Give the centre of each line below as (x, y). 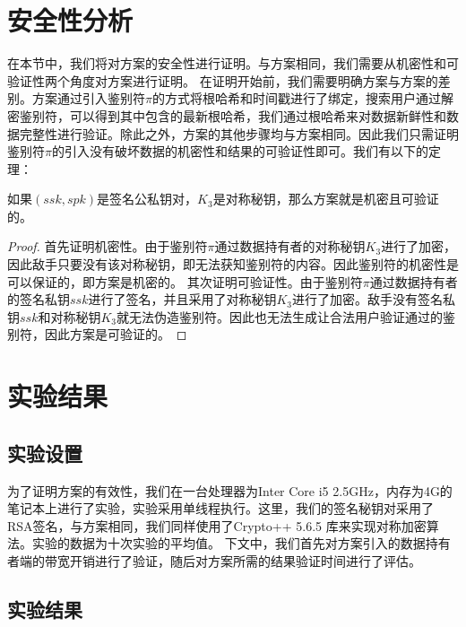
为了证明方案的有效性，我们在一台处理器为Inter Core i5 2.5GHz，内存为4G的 (230, 490)
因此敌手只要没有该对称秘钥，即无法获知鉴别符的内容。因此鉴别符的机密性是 (233, 264)
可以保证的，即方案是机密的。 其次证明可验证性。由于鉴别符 (185, 281)
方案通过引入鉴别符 (88, 98)
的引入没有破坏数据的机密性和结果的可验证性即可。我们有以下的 (240, 151)
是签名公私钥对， (147, 199)
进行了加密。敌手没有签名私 (374, 299)
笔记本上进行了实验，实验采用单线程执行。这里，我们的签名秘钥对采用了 (220, 508)
